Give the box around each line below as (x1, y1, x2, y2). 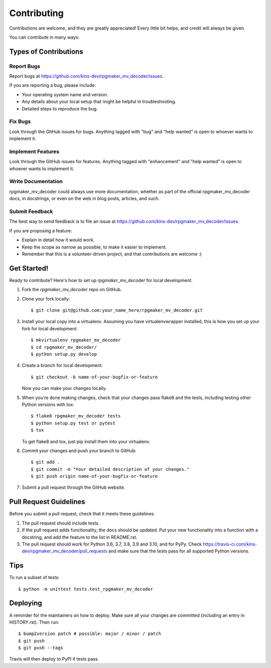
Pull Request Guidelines (9, 497, 85, 506)
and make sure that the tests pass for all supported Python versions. (108, 548, 250, 554)
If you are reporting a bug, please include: (9, 82, 96, 88)
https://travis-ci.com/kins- (202, 541, 257, 547)
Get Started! (9, 264, 49, 273)
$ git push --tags (18, 645, 64, 651)
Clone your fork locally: (22, 296, 70, 302)
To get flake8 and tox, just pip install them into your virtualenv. (22, 438, 151, 444)
